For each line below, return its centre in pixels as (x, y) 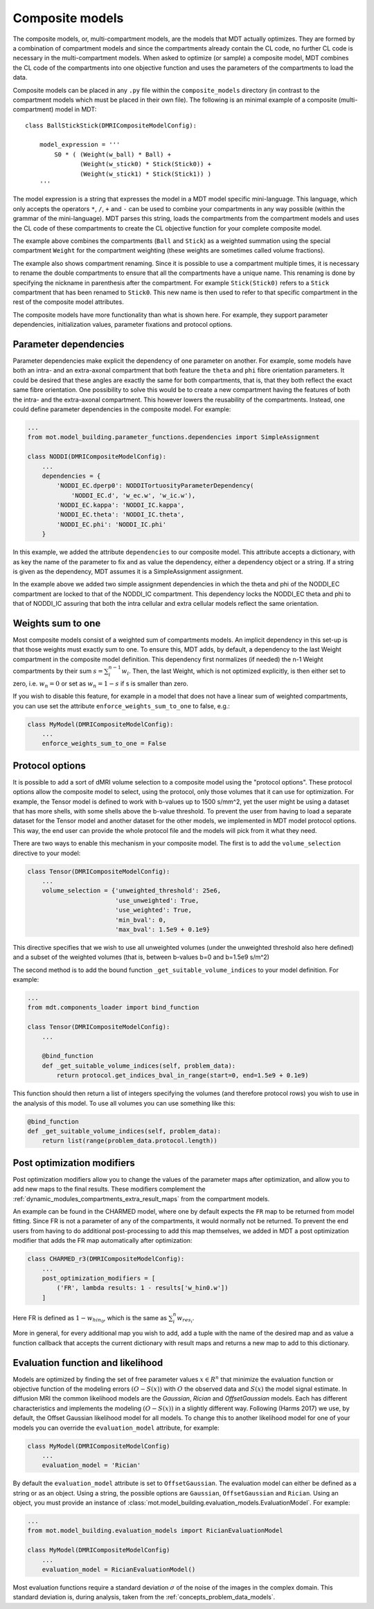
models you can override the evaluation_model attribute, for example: (116, 1428)
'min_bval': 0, (140, 920)
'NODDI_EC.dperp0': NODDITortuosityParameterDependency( (155, 486)
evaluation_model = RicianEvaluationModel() (119, 1570)
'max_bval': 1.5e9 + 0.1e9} (162, 929)
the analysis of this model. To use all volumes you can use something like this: (124, 1103)
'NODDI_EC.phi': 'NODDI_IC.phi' (111, 524)
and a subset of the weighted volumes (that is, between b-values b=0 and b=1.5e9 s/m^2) (141, 957)
